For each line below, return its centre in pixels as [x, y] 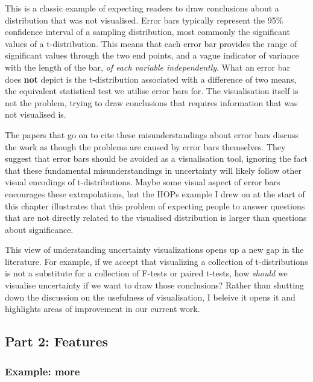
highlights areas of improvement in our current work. [103, 309]
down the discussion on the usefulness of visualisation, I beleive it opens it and [150, 297]
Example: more [43, 371]
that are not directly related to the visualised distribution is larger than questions [156, 218]
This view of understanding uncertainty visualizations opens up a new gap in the [154, 250]
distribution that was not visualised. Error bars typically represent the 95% [144, 20]
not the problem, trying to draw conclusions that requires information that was [151, 102]
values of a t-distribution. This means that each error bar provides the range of [151, 43]
